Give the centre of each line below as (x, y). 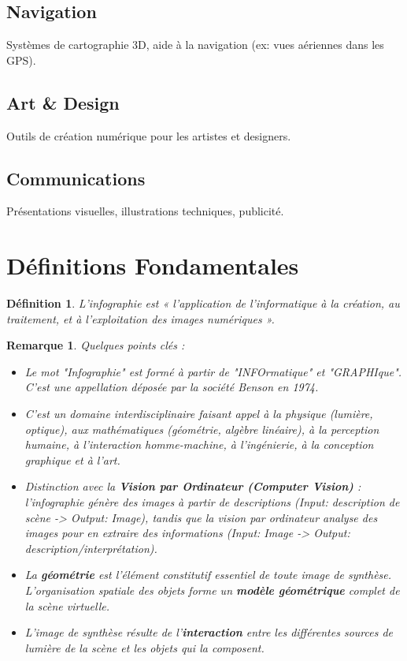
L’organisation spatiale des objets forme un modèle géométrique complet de (212, 590)
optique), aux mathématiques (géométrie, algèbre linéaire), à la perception (202, 429)
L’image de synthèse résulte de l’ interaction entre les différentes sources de (209, 632)
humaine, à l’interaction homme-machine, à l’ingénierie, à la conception (199, 444)
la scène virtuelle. (67, 605)
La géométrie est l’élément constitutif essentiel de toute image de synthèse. (208, 575)
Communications (76, 178)
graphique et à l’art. (72, 459)
